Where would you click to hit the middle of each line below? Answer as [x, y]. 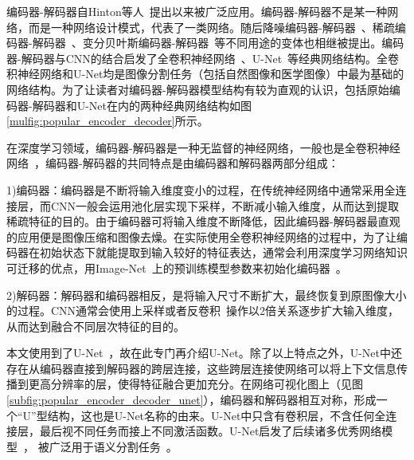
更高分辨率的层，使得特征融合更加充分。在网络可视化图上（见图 [195, 384]
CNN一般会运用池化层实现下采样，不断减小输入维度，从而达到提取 [225, 205]
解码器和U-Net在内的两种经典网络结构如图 [142, 105]
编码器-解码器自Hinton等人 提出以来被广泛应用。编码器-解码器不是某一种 [197, 11]
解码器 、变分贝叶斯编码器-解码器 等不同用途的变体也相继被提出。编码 [218, 43]
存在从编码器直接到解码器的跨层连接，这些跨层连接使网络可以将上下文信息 [201, 368]
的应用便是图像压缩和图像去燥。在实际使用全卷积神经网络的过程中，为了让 [201, 236]
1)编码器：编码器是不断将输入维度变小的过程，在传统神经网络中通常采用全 [201, 189]
